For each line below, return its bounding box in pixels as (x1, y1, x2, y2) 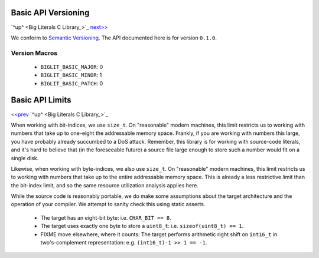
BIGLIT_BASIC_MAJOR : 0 (40, 63, 103, 70)
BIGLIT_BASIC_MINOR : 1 (40, 71, 102, 79)
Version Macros (11, 49, 58, 57)
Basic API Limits (11, 95, 71, 105)
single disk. (11, 154, 39, 161)
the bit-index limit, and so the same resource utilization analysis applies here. (11, 181, 199, 188)
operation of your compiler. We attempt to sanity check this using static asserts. (11, 201, 206, 208)
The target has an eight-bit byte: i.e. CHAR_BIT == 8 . (40, 214, 171, 221)
